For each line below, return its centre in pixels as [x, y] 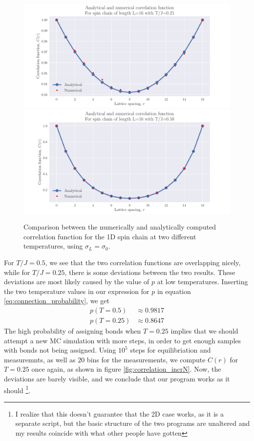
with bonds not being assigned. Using [60, 350]
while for [17, 272]
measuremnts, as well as [40, 359]
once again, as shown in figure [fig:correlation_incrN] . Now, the [126, 369]
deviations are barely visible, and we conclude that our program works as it [117, 378]
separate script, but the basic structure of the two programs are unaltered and [133, 423]
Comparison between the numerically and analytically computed [120, 227]
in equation [174, 291]
